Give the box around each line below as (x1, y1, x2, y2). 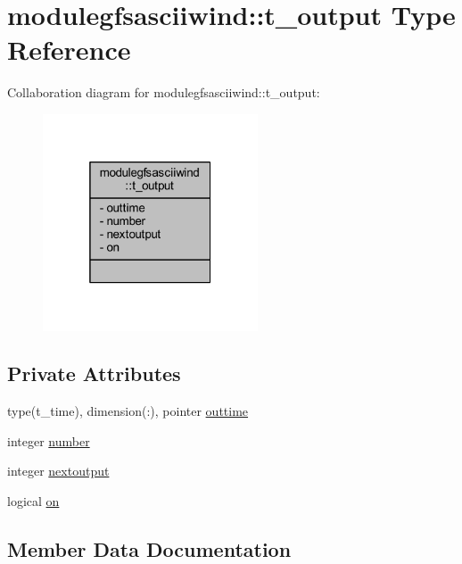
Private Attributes (7, 360, 181, 387)
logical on (7, 492, 60, 510)
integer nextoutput (7, 461, 110, 480)
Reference (7, 31, 131, 68)
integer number (7, 431, 90, 450)
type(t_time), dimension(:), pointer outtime (7, 402, 249, 420)
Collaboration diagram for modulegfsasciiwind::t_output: (7, 83, 320, 102)
